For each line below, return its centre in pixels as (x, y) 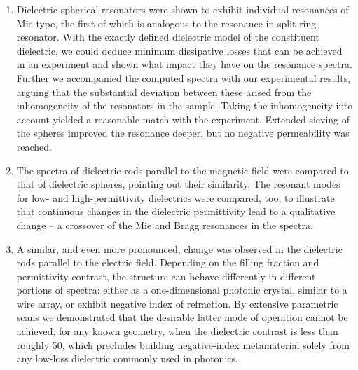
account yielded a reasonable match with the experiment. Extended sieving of (183, 119)
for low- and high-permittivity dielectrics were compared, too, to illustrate (175, 197)
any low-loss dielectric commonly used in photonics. (127, 358)
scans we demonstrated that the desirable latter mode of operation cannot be (182, 317)
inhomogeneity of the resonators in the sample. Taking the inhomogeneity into (185, 105)
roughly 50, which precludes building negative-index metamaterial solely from (183, 344)
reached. (34, 146)
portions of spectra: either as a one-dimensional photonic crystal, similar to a (182, 290)
